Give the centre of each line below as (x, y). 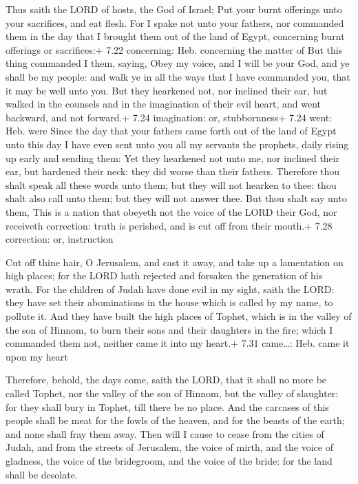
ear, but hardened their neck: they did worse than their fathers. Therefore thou (173, 171)
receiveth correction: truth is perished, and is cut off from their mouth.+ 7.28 (169, 225)
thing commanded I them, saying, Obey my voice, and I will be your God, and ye (178, 63)
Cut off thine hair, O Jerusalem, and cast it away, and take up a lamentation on (175, 262)
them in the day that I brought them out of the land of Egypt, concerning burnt (175, 36)
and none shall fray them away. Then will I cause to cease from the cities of (165, 433)
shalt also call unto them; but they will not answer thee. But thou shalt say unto (176, 198)
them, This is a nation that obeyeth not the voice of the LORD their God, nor (171, 211)
